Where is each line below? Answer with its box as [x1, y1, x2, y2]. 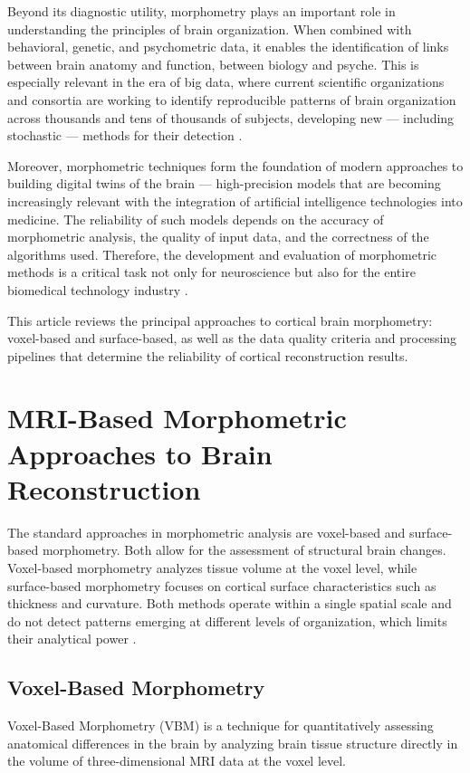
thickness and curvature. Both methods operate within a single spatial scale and [7, 594, 452, 613]
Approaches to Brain [7, 434, 273, 472]
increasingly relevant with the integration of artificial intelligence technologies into [7, 191, 463, 210]
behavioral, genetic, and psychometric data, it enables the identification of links [7, 37, 449, 56]
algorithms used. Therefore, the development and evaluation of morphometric [7, 244, 437, 263]
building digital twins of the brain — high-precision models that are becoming [7, 174, 441, 193]
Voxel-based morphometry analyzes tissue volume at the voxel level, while [7, 558, 417, 577]
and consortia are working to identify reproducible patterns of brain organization [7, 90, 456, 109]
